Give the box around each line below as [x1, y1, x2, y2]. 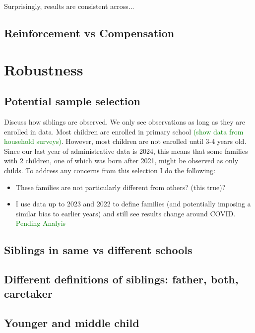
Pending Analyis [15, 218, 66, 228]
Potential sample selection [4, 93, 140, 109]
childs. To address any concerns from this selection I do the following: [4, 165, 216, 175]
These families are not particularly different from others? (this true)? [15, 182, 226, 192]
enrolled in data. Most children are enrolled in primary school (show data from [4, 126, 244, 136]
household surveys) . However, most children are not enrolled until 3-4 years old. [4, 136, 247, 146]
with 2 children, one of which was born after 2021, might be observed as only [4, 155, 239, 166]
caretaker [4, 286, 53, 301]
